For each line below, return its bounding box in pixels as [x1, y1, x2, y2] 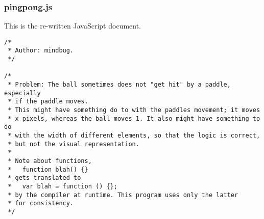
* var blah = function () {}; [8, 182, 117, 190]
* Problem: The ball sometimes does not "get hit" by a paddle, [8, 81, 231, 89]
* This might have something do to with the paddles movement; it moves [8, 106, 260, 114]
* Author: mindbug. [8, 47, 74, 54]
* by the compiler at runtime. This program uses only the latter [8, 191, 238, 199]
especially [4, 89, 41, 97]
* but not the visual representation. [8, 140, 139, 148]
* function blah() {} [8, 166, 88, 173]
